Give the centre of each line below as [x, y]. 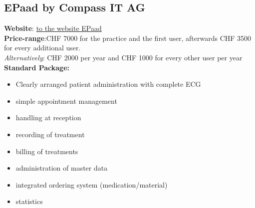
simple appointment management [66, 101]
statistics [29, 201]
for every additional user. [42, 48]
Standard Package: [37, 67]
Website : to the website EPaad [53, 28]
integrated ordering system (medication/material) [92, 184]
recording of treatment [50, 134]
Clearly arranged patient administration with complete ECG [108, 84]
